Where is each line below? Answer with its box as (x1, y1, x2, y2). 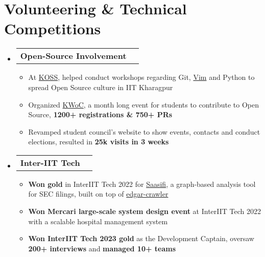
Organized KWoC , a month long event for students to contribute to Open (28, 99, 259, 110)
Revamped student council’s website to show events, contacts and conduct (28, 126, 260, 137)
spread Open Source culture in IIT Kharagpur (28, 81, 173, 92)
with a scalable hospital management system (28, 216, 168, 226)
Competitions (4, 18, 101, 39)
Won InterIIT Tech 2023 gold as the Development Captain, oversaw (28, 233, 254, 244)
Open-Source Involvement (20, 50, 127, 62)
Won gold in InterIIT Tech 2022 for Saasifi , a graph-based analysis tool (28, 178, 256, 189)
